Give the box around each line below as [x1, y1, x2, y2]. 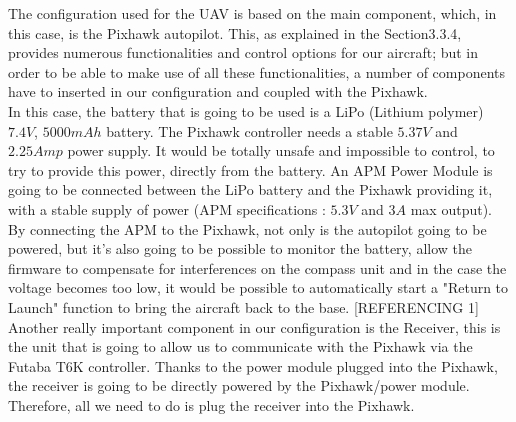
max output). [410, 198, 492, 219]
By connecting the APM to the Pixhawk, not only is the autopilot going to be [8, 218, 487, 239]
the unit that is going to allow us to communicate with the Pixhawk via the [8, 336, 473, 357]
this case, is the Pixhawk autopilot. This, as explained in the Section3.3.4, [8, 22, 462, 43]
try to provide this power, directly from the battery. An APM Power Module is [8, 159, 493, 180]
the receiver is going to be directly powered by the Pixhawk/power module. [8, 375, 470, 396]
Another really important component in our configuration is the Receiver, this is [8, 316, 501, 337]
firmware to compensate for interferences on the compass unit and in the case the [8, 257, 507, 278]
